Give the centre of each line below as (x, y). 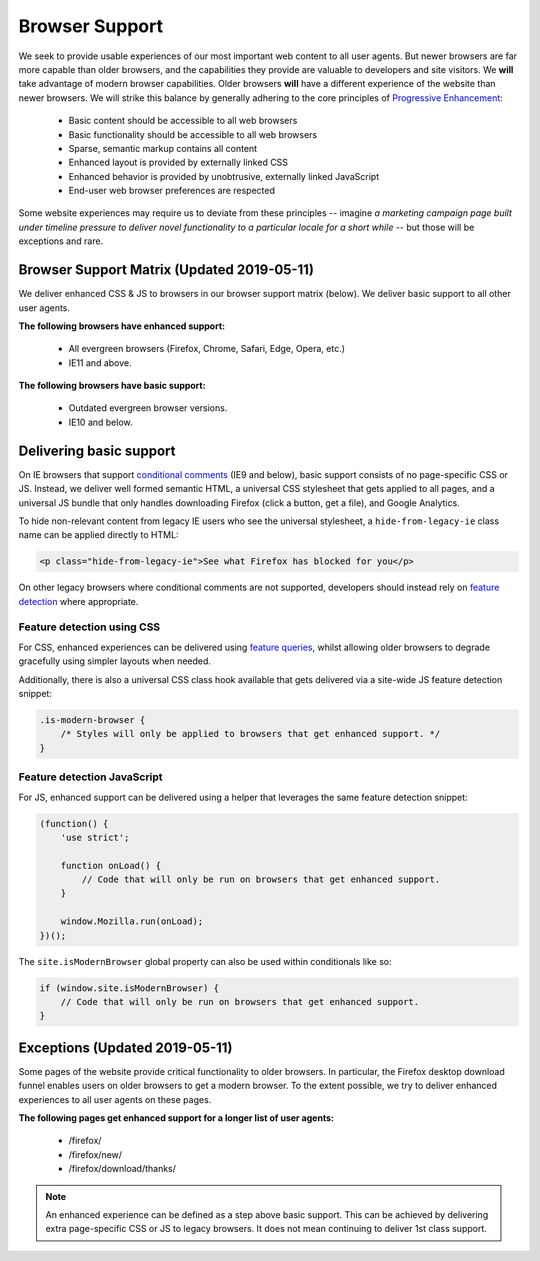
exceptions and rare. (61, 241)
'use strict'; (95, 837)
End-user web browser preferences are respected (171, 191)
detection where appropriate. (78, 601)
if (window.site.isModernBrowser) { (129, 988)
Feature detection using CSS (89, 627)
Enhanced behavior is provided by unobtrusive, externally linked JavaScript (224, 176)
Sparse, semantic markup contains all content (163, 148)
